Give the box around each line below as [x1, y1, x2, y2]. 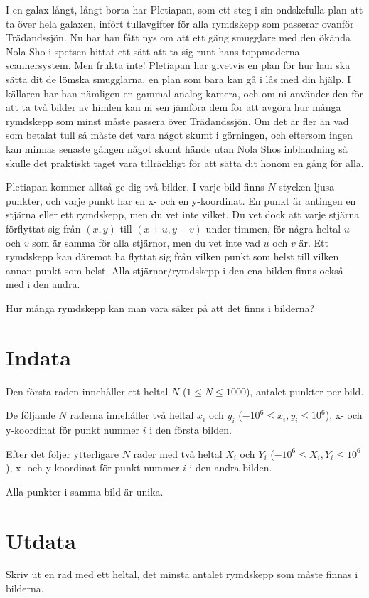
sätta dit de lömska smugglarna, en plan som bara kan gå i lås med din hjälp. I [6, 71, 351, 86]
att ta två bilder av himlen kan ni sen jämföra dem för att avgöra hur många [6, 100, 341, 114]
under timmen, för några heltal [205, 220, 341, 235]
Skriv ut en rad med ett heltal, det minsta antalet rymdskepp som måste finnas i [6, 567, 358, 582]
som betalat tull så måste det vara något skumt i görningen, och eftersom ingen [6, 127, 353, 142]
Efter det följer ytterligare [6, 446, 119, 461]
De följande [6, 407, 55, 422]
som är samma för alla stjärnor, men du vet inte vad [32, 235, 260, 250]
